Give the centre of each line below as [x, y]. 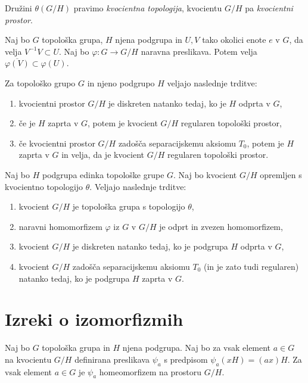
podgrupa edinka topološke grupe [103, 174]
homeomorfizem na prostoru [150, 371]
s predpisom [186, 359]
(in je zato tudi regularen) [251, 266]
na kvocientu [28, 359]
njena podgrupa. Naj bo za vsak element [197, 348]
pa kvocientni [269, 8]
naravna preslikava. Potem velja [199, 51]
